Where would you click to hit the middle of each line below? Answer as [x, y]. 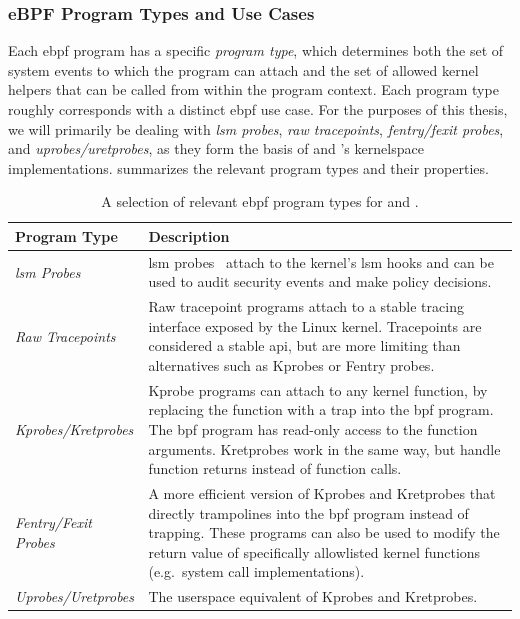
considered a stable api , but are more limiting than [304, 345]
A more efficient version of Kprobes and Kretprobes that [322, 493]
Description [189, 235]
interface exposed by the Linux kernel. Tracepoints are [315, 325]
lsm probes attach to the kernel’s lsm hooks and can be [321, 261]
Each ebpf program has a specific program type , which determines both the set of [256, 50]
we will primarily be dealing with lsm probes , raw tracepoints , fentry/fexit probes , [256, 128]
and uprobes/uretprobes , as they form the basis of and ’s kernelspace [216, 148]
